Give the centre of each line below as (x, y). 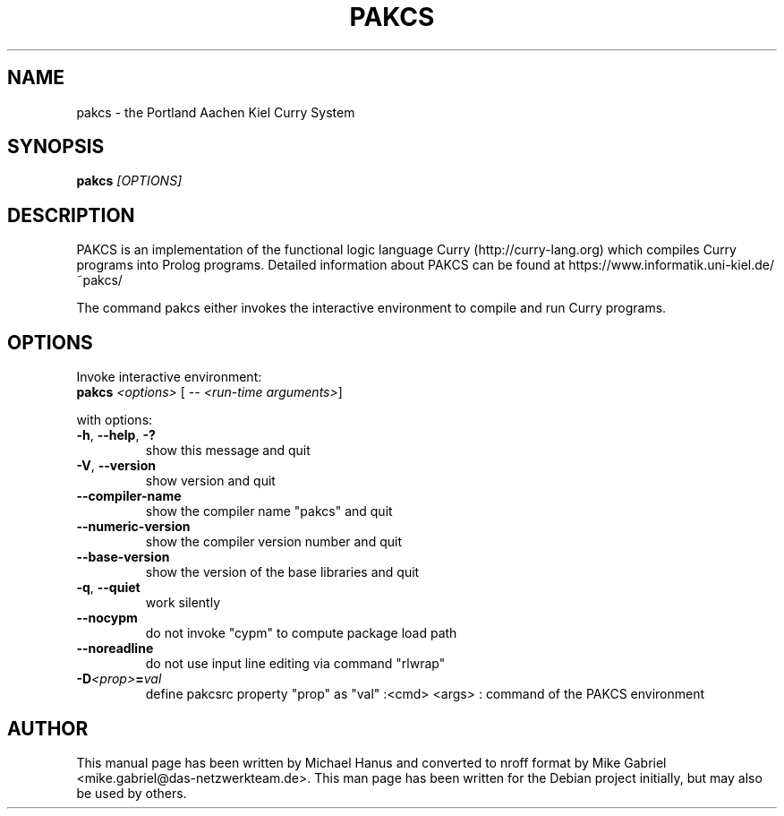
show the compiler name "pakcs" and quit (269, 511)
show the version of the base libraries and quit (282, 572)
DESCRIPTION (71, 215)
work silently (183, 603)
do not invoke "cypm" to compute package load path (301, 633)
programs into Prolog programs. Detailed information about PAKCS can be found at (321, 265)
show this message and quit (228, 451)
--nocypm (107, 618)
